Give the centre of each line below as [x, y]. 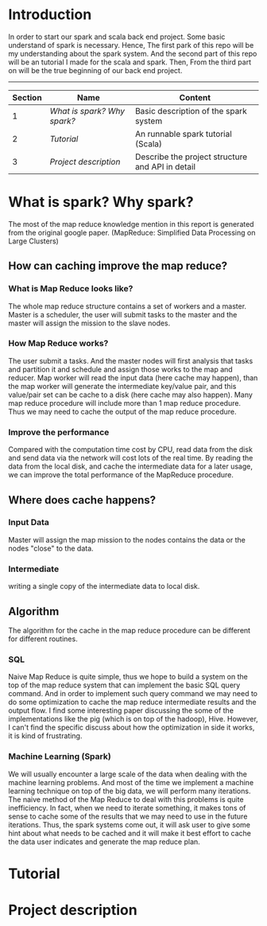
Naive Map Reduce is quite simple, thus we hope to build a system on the [128, 677]
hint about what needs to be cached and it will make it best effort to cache [130, 833]
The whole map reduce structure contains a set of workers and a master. [128, 306]
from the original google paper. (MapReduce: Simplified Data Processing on [132, 232]
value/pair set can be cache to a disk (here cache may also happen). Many [130, 395]
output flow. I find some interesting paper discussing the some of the [121, 710]
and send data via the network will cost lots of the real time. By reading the [131, 458]
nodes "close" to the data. [51, 548]
